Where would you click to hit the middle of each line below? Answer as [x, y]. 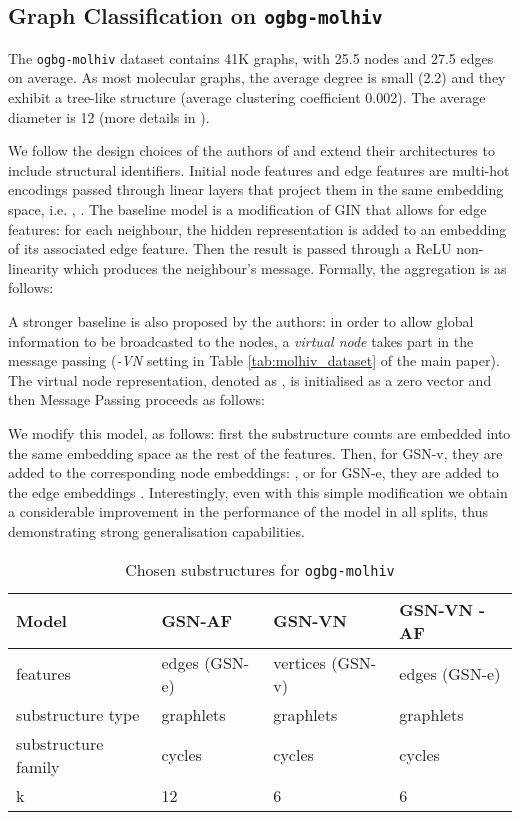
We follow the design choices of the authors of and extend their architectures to [251, 150]
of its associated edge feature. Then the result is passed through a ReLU [230, 248]
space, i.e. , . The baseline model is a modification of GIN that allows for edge [247, 209]
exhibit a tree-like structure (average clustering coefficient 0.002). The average [247, 97]
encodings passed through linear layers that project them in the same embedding [256, 189]
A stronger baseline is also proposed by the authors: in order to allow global [241, 320]
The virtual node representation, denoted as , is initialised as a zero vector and [250, 379]
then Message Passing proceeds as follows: [137, 399]
